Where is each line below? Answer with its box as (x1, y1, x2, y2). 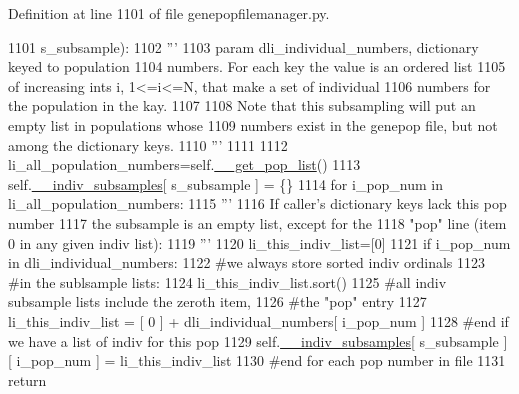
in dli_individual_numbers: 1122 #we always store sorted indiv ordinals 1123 (8, 252, 485, 273)
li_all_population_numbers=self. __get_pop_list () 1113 (8, 154, 361, 175)
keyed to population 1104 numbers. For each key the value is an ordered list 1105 (8, 56, 506, 77)
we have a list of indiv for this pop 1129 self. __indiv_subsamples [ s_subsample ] (8, 330, 508, 351)
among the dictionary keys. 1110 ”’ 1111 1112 (8, 134, 288, 155)
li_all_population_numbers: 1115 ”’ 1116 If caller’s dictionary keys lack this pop (8, 193, 507, 214)
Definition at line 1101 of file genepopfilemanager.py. (8, 3, 330, 23)
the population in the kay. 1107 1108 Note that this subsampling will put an (8, 95, 476, 116)
